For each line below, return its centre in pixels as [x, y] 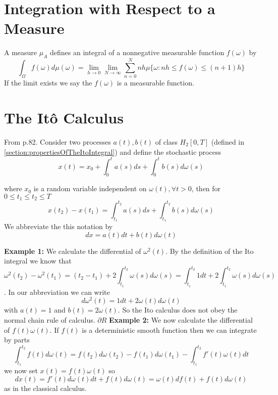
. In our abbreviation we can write [57, 292]
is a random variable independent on [90, 188]
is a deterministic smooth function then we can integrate [169, 330]
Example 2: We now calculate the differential [181, 319]
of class [166, 141]
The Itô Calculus [64, 118]
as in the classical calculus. [45, 388]
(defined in [228, 141]
